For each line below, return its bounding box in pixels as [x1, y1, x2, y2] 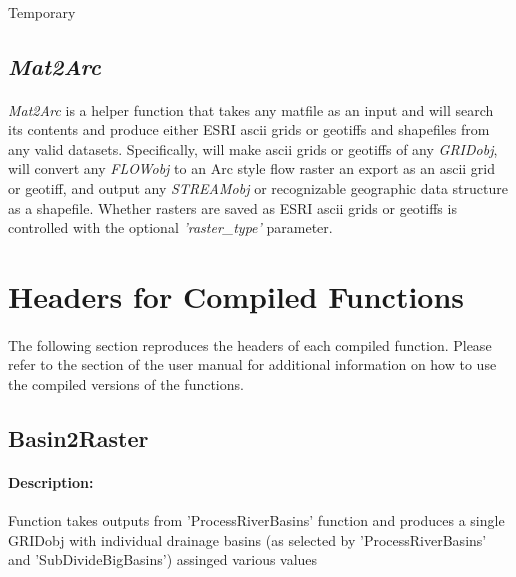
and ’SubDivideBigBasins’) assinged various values [8, 549, 318, 570]
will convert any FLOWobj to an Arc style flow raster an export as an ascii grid [8, 158, 496, 179]
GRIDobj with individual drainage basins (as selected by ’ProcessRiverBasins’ [8, 529, 487, 550]
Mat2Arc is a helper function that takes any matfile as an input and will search [8, 99, 494, 120]
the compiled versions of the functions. [8, 373, 244, 394]
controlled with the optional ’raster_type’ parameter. [8, 217, 333, 238]
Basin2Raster [8, 422, 149, 453]
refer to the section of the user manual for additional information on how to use [8, 354, 497, 375]
